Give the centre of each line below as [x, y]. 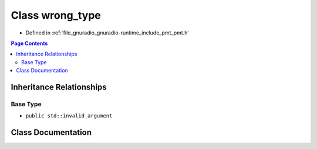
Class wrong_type [56, 15]
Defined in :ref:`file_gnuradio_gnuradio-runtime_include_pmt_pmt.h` [107, 33]
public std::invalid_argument [69, 116]
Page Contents [29, 43]
